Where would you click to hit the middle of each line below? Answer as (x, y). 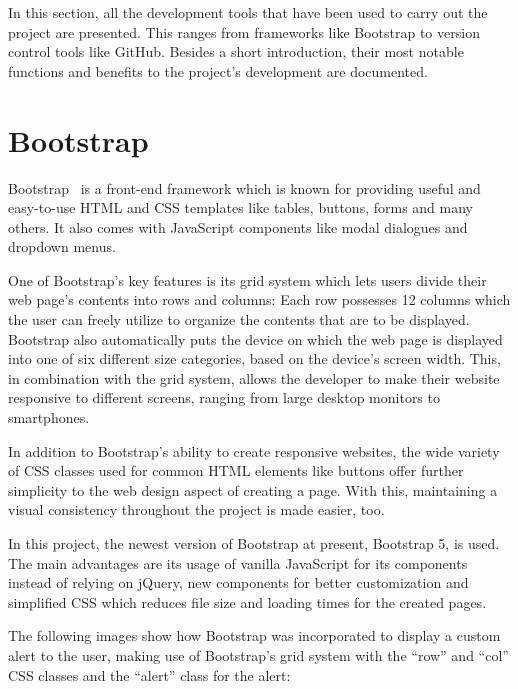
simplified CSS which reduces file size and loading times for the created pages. (247, 601)
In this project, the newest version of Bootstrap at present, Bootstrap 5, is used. (254, 543)
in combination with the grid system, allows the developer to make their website (254, 377)
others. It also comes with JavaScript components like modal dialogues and (238, 226)
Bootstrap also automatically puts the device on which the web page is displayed (255, 338)
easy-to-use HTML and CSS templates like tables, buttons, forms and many (241, 207)
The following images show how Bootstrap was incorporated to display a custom (254, 635)
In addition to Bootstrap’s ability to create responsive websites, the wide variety (254, 450)
